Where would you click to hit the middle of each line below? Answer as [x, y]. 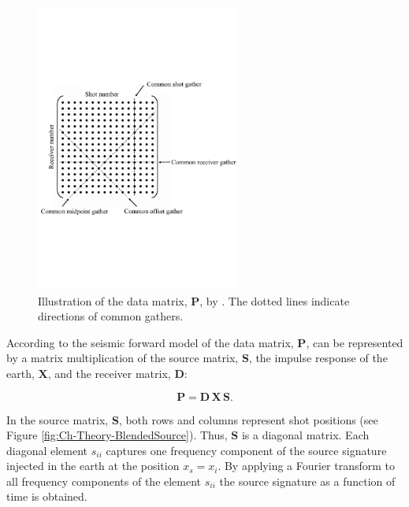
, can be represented [355, 342]
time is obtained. [47, 496]
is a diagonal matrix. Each [305, 435]
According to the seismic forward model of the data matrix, [150, 342]
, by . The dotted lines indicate [275, 300]
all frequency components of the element [104, 481]
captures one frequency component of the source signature [246, 450]
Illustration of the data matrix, [113, 300]
